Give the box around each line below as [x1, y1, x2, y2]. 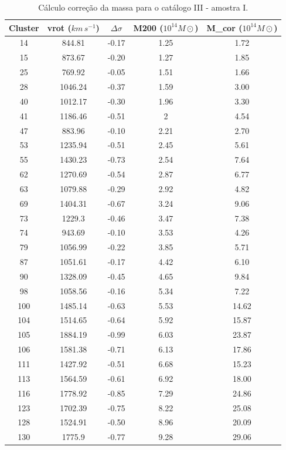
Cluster [9, 21, 39, 33]
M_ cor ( [206, 21, 243, 33]
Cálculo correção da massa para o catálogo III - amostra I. [38, 1, 248, 13]
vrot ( [47, 21, 71, 33]
